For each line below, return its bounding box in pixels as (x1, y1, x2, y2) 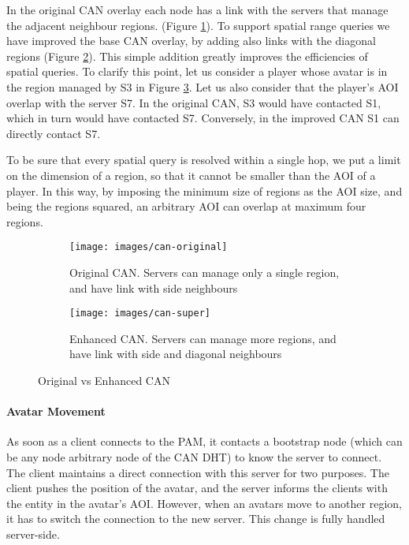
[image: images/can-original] (69, 241, 228, 253)
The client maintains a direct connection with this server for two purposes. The (6, 464, 389, 480)
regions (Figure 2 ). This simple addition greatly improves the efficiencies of (6, 47, 368, 64)
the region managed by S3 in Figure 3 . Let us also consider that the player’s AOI (6, 78, 399, 95)
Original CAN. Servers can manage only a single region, (69, 263, 340, 280)
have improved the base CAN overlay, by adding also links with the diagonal (6, 32, 376, 49)
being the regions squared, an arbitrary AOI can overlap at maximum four (6, 198, 366, 215)
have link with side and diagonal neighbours (69, 345, 282, 362)
